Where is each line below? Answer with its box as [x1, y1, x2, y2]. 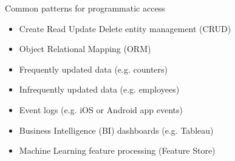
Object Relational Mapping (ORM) [19, 42, 151, 55]
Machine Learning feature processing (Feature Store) [19, 144, 216, 157]
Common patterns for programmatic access [5, 2, 165, 14]
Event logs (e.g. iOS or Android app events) [19, 103, 183, 116]
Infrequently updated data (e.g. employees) [19, 83, 180, 96]
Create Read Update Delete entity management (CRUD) [19, 22, 231, 34]
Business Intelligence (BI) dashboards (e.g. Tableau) [19, 123, 214, 136]
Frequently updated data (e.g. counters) [19, 62, 168, 75]
